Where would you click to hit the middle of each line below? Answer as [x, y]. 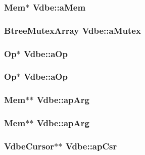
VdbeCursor [29, 146]
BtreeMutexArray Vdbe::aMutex [72, 30]
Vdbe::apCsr [91, 146]
